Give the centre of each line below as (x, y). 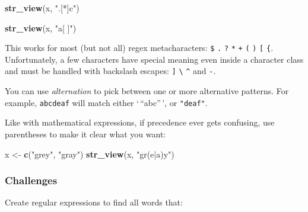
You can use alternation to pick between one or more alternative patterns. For (147, 91)
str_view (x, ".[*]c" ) (42, 8)
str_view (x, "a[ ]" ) (41, 28)
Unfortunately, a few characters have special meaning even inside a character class (154, 59)
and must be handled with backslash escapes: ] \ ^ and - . (110, 71)
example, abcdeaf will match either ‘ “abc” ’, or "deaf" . (106, 102)
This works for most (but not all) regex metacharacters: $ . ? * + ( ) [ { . (139, 48)
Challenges (31, 180)
